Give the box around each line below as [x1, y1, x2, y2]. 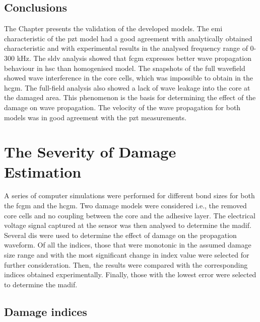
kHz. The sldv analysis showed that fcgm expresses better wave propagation [17, 52, 252, 63]
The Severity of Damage [4, 141, 176, 162]
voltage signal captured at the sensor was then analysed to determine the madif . [4, 220, 251, 230]
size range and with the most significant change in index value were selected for [4, 250, 249, 260]
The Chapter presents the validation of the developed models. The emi [4, 23, 223, 34]
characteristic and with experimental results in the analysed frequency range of [4, 43, 248, 53]
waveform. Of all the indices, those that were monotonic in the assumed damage [4, 239, 251, 250]
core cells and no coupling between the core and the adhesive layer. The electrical [4, 210, 255, 220]
